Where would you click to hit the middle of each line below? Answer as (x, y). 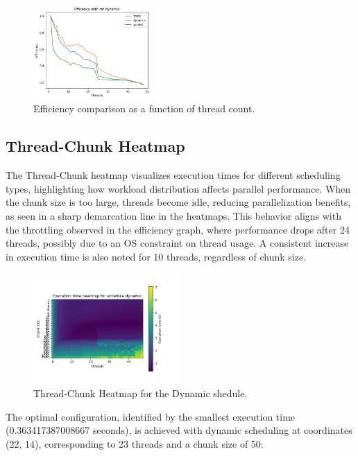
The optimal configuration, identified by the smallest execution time (151, 416)
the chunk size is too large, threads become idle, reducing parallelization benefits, (178, 202)
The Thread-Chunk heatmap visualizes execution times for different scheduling (173, 175)
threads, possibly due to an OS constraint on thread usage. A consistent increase (177, 243)
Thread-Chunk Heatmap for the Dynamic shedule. (140, 393)
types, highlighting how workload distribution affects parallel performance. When (178, 188)
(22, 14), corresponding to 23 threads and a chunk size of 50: (135, 443)
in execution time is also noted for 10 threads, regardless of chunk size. (156, 256)
